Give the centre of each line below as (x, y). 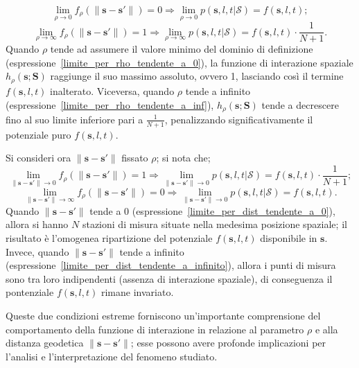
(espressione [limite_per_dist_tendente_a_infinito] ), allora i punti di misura (171, 265)
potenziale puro (38, 134)
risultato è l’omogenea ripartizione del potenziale (109, 238)
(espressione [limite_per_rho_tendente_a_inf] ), (110, 104)
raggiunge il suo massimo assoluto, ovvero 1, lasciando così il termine (197, 76)
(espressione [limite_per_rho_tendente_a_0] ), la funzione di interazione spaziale (179, 62)
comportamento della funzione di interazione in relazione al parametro (155, 329)
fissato (135, 158)
